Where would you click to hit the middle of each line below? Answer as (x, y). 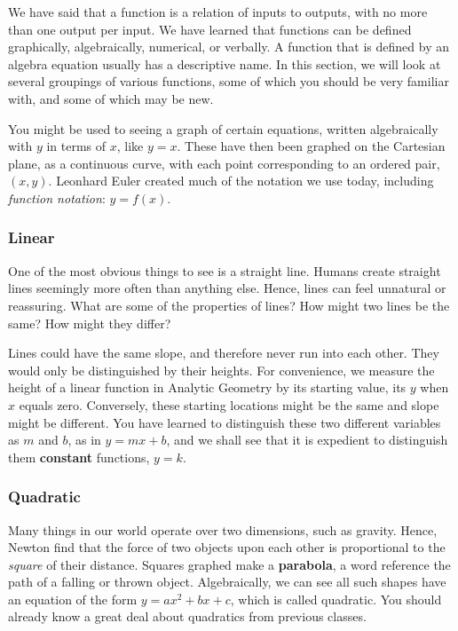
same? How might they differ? (90, 323)
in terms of (76, 146)
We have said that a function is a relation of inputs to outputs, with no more (218, 12)
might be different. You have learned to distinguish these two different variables (225, 422)
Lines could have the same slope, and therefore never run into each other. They (224, 353)
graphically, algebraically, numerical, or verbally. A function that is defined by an (229, 47)
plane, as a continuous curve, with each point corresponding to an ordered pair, (224, 163)
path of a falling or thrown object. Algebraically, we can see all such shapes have (227, 582)
